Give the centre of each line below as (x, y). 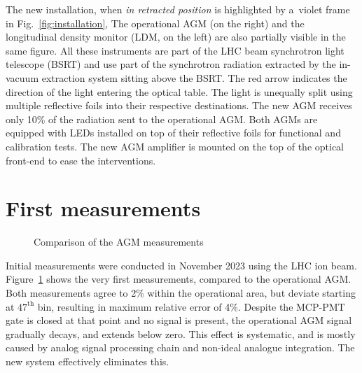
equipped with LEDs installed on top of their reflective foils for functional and (173, 133)
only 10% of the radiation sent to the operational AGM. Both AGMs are (162, 119)
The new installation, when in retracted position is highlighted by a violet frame (178, 9)
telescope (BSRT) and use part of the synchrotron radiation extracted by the (171, 64)
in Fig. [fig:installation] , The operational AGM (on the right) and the (155, 23)
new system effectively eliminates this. (88, 361)
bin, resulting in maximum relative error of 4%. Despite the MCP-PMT (191, 306)
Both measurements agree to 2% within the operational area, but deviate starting (181, 293)
